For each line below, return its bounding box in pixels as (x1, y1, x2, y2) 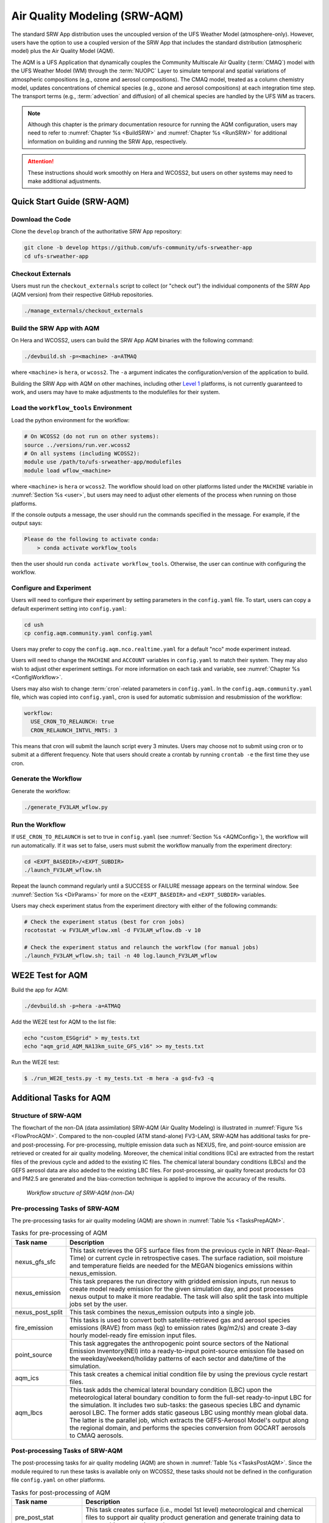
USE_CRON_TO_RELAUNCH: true (30, 718, 115, 725)
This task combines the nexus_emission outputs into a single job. (69, 1307, 256, 1316)
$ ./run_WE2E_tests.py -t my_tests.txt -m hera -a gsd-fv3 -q (24, 1075, 214, 1082)
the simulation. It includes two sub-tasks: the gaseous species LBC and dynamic (69, 1401, 301, 1409)
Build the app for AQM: (11, 986, 69, 993)
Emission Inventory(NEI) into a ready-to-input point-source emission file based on (69, 1346, 305, 1355)
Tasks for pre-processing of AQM (11, 1229, 108, 1237)
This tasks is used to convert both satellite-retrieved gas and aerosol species (69, 1316, 291, 1324)
